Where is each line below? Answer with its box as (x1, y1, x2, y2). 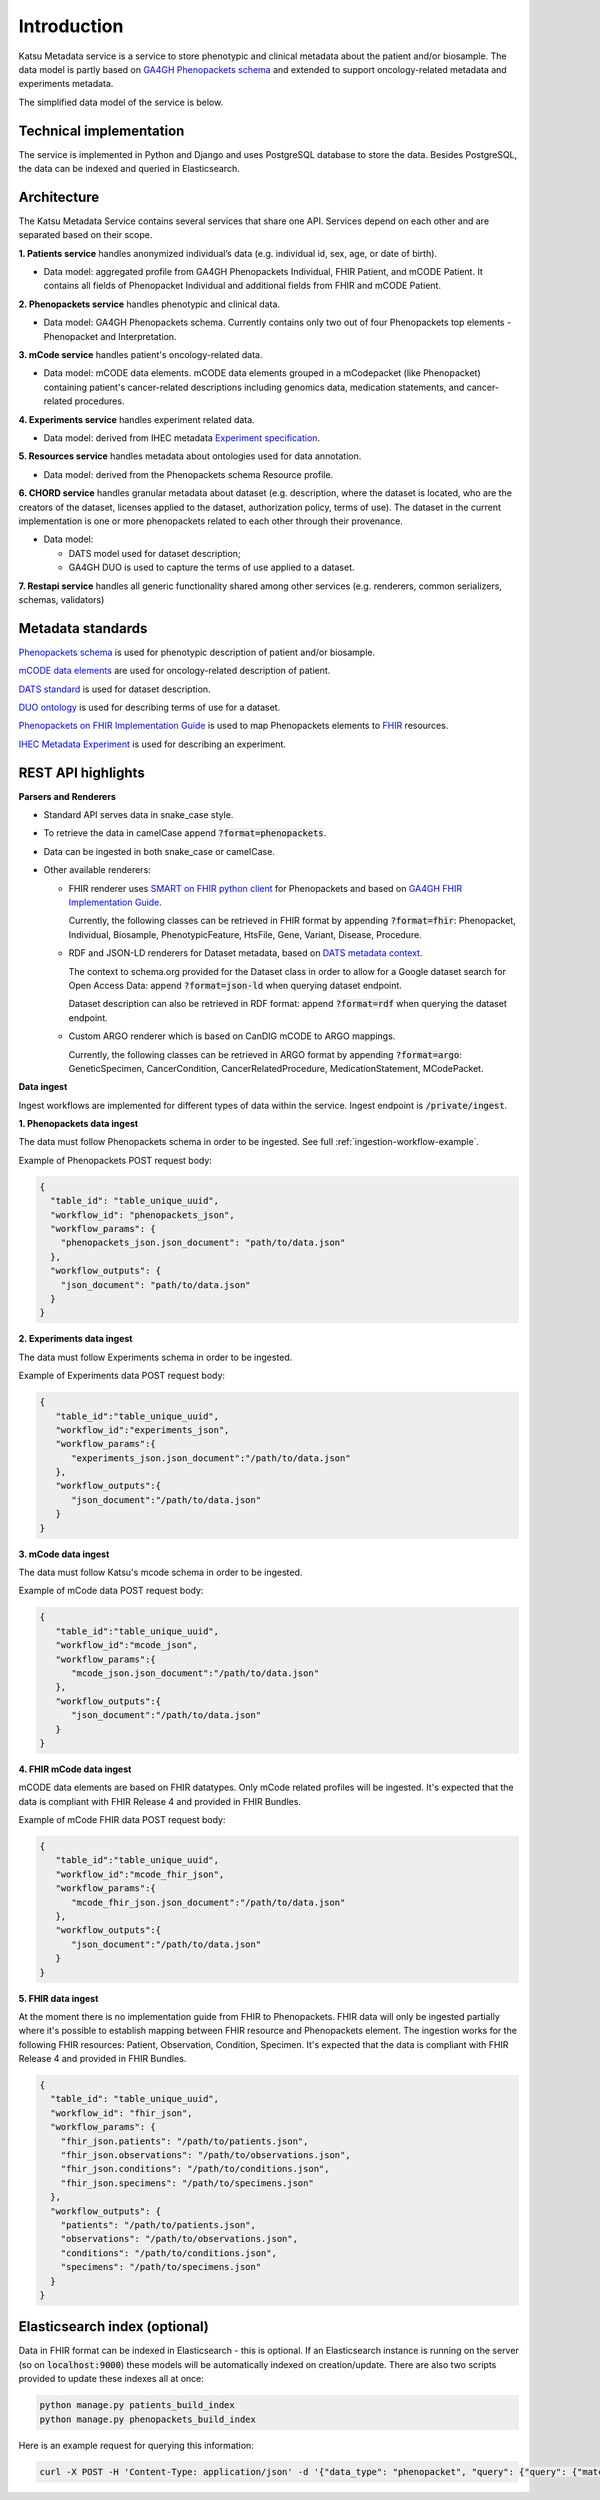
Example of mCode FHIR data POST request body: (18, 1814, 226, 1826)
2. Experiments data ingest (18, 1333, 133, 1345)
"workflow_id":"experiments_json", (55, 1424, 230, 1435)
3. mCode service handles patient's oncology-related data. (18, 349, 263, 361)
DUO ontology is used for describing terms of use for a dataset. (18, 701, 281, 713)
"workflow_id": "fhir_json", (50, 2107, 194, 2119)
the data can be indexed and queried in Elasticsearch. (18, 163, 240, 175)
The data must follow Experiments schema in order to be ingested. (18, 1351, 293, 1363)
